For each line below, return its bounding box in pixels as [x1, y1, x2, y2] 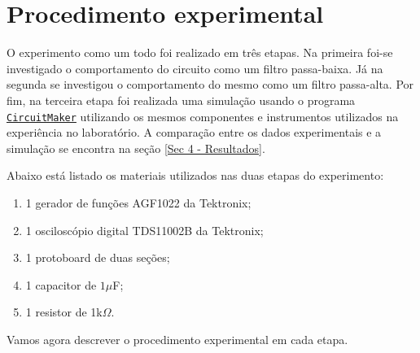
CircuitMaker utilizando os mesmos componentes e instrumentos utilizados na [7, 107, 399, 124]
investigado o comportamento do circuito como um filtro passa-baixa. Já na [7, 59, 383, 76]
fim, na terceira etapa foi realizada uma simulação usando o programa [7, 91, 356, 108]
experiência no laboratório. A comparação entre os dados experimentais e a [7, 124, 382, 141]
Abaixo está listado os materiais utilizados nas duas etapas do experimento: [7, 167, 384, 184]
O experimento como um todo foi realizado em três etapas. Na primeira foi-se [7, 44, 393, 61]
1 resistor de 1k [25, 303, 103, 320]
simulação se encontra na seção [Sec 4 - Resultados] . [7, 139, 265, 156]
